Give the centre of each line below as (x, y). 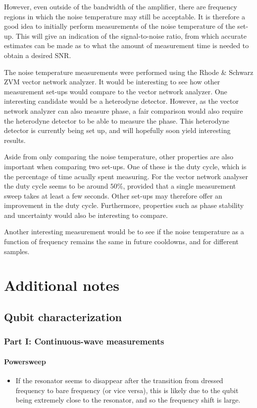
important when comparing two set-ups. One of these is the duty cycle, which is (125, 166)
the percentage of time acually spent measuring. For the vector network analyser (126, 176)
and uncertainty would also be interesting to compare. (86, 215)
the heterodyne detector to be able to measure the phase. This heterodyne (117, 120)
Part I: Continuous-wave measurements (84, 341)
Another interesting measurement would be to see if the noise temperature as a (124, 232)
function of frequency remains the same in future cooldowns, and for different (121, 241)
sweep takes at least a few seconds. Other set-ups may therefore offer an (113, 195)
